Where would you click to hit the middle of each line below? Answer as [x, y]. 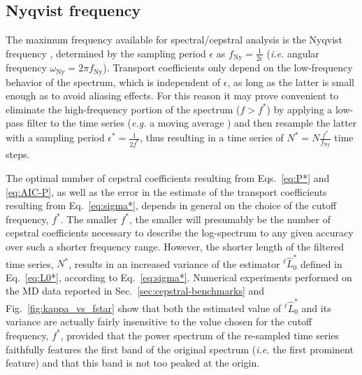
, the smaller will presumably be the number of [230, 219]
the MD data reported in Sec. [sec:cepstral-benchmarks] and [135, 291]
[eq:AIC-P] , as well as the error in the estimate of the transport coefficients [166, 191]
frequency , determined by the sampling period [106, 53]
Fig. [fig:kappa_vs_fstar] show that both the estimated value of [144, 307]
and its [316, 307]
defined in [321, 263]
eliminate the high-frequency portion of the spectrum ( [123, 109]
